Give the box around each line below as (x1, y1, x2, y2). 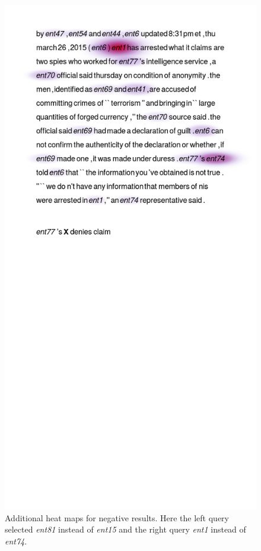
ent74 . (5, 534, 27, 547)
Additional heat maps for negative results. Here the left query (5, 511, 229, 524)
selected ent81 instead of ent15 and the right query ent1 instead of (5, 523, 246, 536)
